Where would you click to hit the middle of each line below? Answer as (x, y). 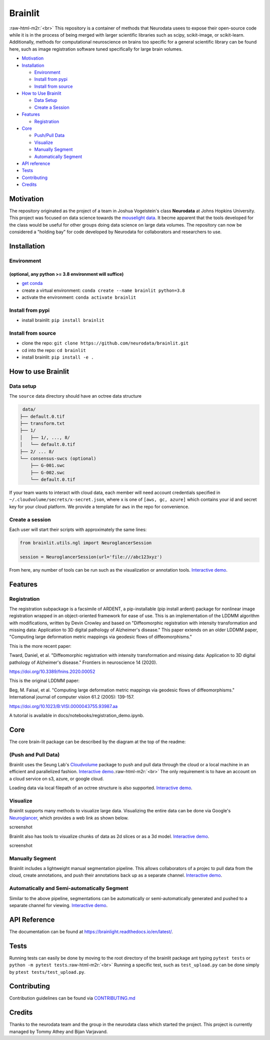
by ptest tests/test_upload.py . (47, 972)
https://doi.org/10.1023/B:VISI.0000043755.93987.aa (63, 706)
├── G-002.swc (47, 472)
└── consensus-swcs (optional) (58, 458)
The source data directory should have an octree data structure (75, 396)
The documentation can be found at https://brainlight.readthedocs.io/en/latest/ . (91, 931)
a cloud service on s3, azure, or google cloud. (56, 778)
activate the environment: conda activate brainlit (79, 297)
